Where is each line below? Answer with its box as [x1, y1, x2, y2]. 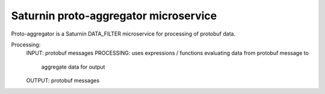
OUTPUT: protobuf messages [26, 77, 100, 84]
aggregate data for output [41, 63, 105, 70]
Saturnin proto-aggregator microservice [11, 9, 217, 22]
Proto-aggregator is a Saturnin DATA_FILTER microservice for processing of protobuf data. [11, 30, 236, 37]
